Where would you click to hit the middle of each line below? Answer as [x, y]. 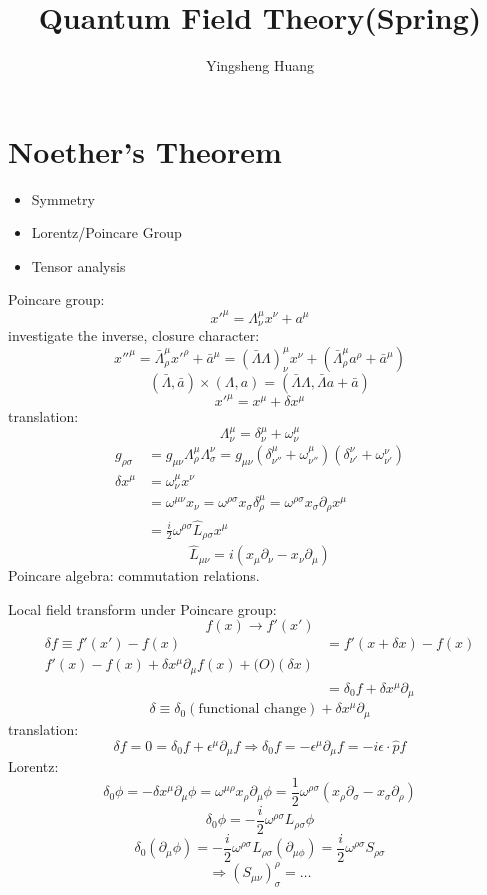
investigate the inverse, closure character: [134, 334]
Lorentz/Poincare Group [106, 232]
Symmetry [63, 198]
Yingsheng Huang [260, 65]
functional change [252, 709]
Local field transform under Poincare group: [142, 608]
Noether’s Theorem [145, 150]
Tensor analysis [78, 265]
